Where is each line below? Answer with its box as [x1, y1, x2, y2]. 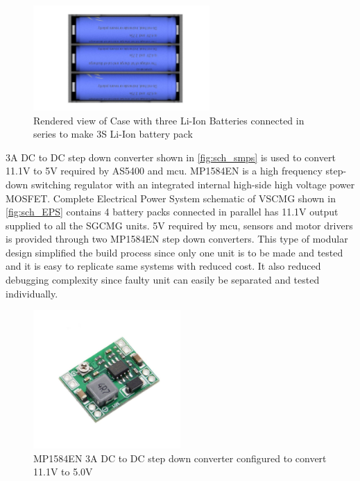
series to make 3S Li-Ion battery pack [33, 127, 193, 141]
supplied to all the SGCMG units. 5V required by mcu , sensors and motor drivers [6, 218, 353, 232]
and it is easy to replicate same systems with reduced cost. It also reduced [6, 259, 321, 273]
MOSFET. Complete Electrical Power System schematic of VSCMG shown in [6, 190, 336, 205]
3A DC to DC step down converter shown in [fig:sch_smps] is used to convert [6, 149, 336, 164]
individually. [6, 286, 58, 300]
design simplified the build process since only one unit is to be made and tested [6, 245, 343, 259]
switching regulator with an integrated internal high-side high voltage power [31, 177, 355, 191]
